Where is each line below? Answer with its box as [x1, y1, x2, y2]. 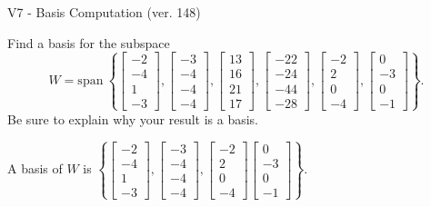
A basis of [7, 159, 63, 178]
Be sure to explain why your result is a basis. [7, 109, 259, 128]
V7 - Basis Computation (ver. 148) [7, 3, 201, 21]
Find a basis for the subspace [7, 33, 170, 52]
